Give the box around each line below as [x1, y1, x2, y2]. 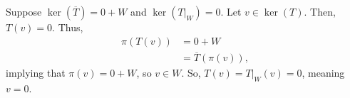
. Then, [304, 4, 336, 18]
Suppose [6, 4, 42, 18]
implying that [6, 65, 66, 80]
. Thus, [52, 20, 83, 34]
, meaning [302, 65, 345, 80]
